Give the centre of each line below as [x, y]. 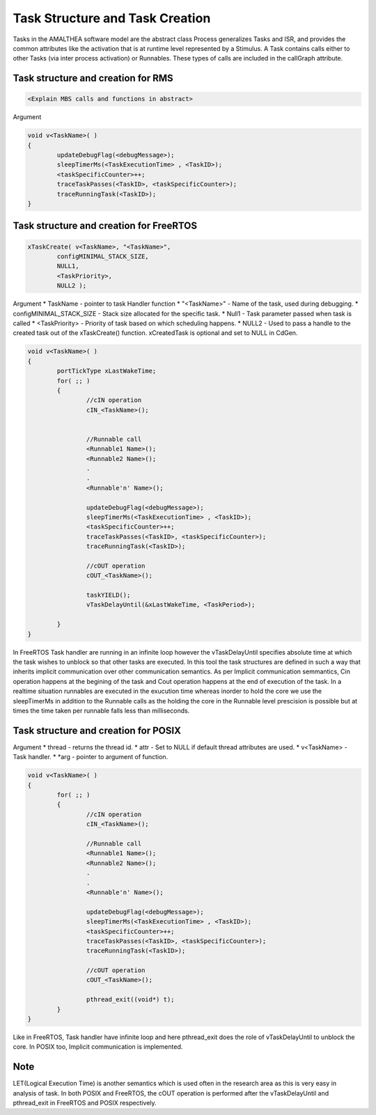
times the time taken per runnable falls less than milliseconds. [101, 710]
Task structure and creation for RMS [93, 78]
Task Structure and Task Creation [112, 18]
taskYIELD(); [108, 595]
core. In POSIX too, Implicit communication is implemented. [98, 1047]
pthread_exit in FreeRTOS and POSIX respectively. [85, 1103]
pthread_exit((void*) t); [130, 1000]
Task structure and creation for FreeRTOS [105, 226]
